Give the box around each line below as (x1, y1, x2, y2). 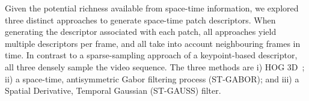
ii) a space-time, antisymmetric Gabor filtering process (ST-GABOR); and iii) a (5, 72, 299, 85)
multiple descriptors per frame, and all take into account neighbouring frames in (5, 37, 301, 49)
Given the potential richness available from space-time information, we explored (5, 2, 299, 14)
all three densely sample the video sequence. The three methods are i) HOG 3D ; (5, 60, 305, 73)
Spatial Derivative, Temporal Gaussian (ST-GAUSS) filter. (5, 84, 221, 97)
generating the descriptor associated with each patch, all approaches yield (5, 25, 277, 38)
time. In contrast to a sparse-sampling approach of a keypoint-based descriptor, (5, 49, 298, 61)
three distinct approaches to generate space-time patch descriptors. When (5, 13, 276, 26)
